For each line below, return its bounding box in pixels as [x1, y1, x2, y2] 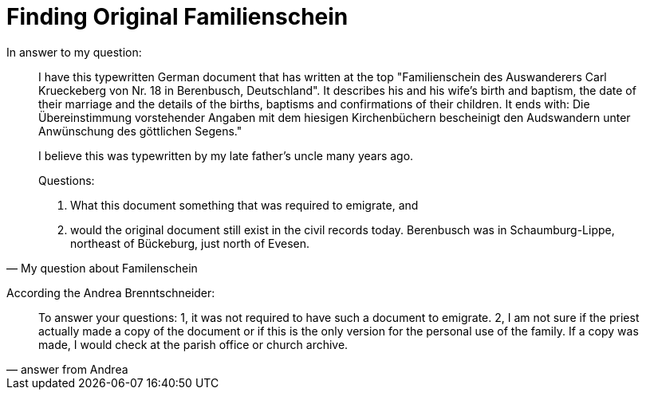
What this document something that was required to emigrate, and [70, 198, 419, 212]
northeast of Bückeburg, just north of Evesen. [70, 236, 310, 250]
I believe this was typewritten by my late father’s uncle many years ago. [38, 148, 414, 163]
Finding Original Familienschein [6, 3, 349, 30]
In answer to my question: [6, 45, 142, 59]
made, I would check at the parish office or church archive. [38, 337, 349, 351]
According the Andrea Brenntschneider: [6, 285, 215, 300]
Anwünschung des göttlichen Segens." [38, 124, 242, 138]
